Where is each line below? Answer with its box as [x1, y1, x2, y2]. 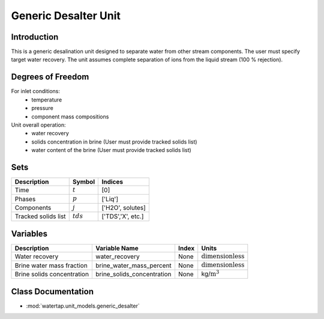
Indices [101, 178, 123, 186]
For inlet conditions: [11, 88, 60, 95]
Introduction [11, 32, 59, 42]
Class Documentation [11, 286, 94, 297]
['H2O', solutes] [101, 203, 146, 211]
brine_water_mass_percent [95, 261, 172, 270]
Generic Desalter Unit [11, 9, 121, 22]
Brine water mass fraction [14, 261, 88, 270]
